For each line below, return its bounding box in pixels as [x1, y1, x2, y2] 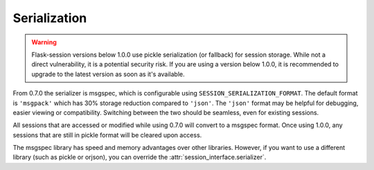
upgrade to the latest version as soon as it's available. [31, 70, 185, 78]
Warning [31, 38, 57, 46]
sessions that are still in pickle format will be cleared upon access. [12, 131, 202, 139]
